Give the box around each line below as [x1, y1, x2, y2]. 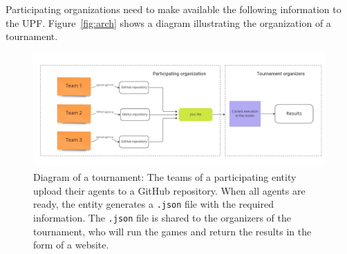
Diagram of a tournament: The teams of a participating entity [33, 170, 297, 184]
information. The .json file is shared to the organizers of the [33, 210, 291, 224]
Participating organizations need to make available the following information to [6, 2, 341, 16]
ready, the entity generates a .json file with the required [33, 197, 274, 211]
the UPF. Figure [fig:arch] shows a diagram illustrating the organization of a [6, 15, 331, 30]
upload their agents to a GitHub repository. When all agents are [33, 183, 306, 197]
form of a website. [33, 237, 109, 252]
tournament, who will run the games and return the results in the [33, 224, 312, 238]
